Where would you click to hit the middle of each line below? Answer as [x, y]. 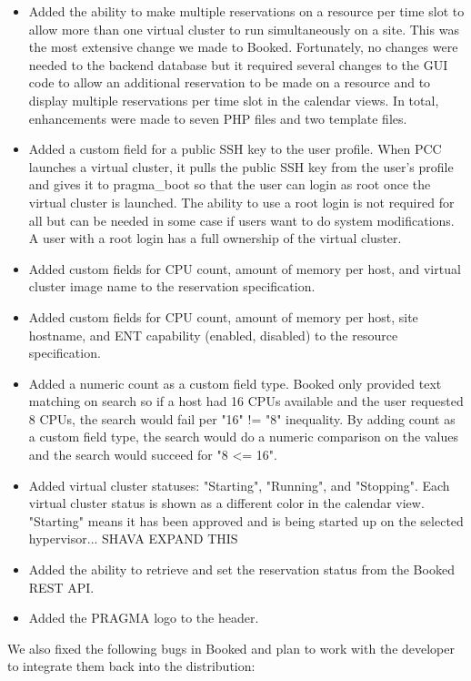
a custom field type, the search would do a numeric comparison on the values [243, 437]
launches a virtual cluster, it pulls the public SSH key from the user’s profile [241, 166]
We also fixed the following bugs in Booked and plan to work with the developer [231, 648]
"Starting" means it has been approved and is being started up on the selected [246, 520]
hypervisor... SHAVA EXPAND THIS [133, 539]
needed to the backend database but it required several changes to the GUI [238, 64]
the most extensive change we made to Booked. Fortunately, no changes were [243, 47]
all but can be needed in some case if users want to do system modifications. [241, 220]
